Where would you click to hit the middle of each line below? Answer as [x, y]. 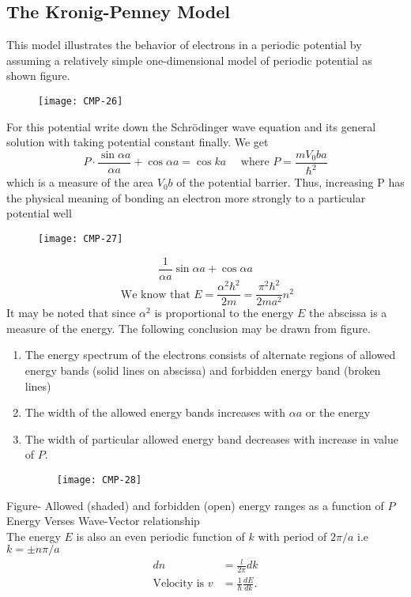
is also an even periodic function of [160, 536]
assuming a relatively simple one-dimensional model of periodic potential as [189, 60]
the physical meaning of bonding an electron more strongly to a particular [186, 197]
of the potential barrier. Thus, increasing [275, 182]
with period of [292, 536]
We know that [155, 295]
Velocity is [179, 584]
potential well [39, 213]
